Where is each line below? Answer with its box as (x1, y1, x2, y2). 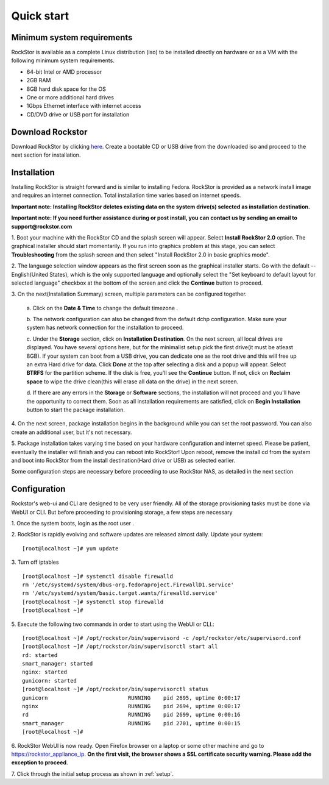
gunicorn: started (22, 677, 77, 684)
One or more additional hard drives (26, 94, 114, 101)
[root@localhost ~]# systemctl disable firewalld (22, 573, 174, 580)
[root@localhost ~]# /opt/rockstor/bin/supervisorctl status (22, 686, 208, 693)
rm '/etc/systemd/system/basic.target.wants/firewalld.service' (22, 590, 219, 597)
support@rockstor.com (11, 222, 73, 230)
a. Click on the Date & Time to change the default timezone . (26, 304, 179, 311)
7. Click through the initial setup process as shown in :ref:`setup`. (11, 770, 174, 777)
